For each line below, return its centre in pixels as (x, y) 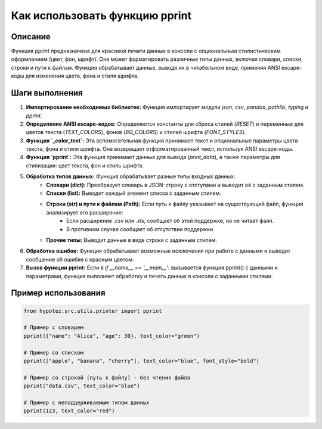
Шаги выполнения (47, 93)
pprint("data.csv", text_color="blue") (82, 386)
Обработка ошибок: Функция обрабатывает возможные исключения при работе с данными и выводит (158, 251)
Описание (31, 37)
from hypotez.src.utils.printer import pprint (93, 311)
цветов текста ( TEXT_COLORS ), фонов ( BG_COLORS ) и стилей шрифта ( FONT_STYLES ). (136, 132)
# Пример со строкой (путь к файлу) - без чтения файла (107, 377)
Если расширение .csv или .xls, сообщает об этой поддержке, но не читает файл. (170, 221)
